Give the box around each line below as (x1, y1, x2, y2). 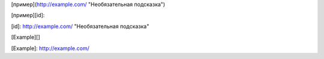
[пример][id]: (11, 12, 45, 19)
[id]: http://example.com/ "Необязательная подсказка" (11, 23, 149, 30)
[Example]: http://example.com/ (11, 45, 89, 52)
